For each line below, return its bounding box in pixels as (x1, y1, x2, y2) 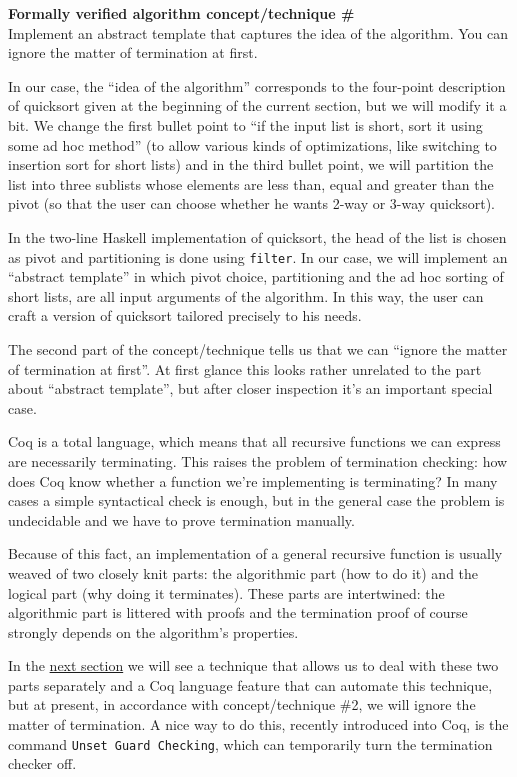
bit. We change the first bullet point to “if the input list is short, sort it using (8, 114, 483, 135)
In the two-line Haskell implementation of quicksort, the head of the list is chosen (8, 226, 507, 247)
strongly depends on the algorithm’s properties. (8, 621, 299, 642)
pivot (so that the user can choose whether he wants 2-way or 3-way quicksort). (8, 193, 495, 214)
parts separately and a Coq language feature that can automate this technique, (8, 674, 493, 695)
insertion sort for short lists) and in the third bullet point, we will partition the (8, 154, 494, 175)
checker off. (8, 753, 77, 774)
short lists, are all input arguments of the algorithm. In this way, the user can (8, 285, 484, 306)
